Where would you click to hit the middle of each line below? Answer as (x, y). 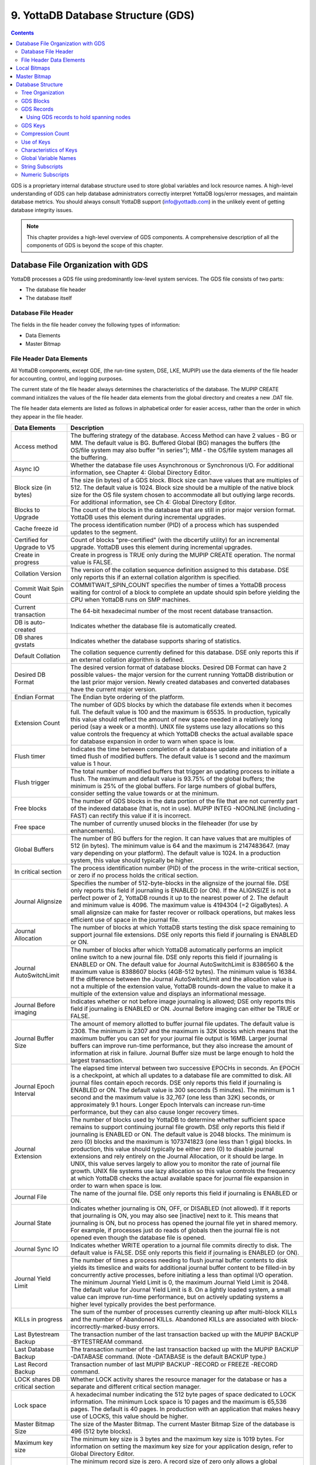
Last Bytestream (37, 1334)
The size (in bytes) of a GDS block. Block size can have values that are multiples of (185, 481)
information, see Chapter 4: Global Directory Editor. (141, 473)
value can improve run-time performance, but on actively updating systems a (177, 1297)
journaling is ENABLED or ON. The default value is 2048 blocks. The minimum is (181, 1134)
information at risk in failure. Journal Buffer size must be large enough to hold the (182, 1053)
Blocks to (27, 510)
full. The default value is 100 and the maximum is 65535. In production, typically (181, 712)
